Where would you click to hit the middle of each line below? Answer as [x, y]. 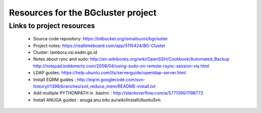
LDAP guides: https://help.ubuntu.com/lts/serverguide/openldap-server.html [110, 73]
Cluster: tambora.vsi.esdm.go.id [65, 52]
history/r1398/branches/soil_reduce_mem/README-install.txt [94, 86]
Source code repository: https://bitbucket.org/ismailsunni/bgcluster [101, 39]
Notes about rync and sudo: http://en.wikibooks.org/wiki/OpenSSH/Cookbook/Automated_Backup [131, 59]
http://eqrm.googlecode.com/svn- [111, 80]
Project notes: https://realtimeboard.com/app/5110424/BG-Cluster [99, 46]
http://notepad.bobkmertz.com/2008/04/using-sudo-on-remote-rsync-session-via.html [121, 66]
